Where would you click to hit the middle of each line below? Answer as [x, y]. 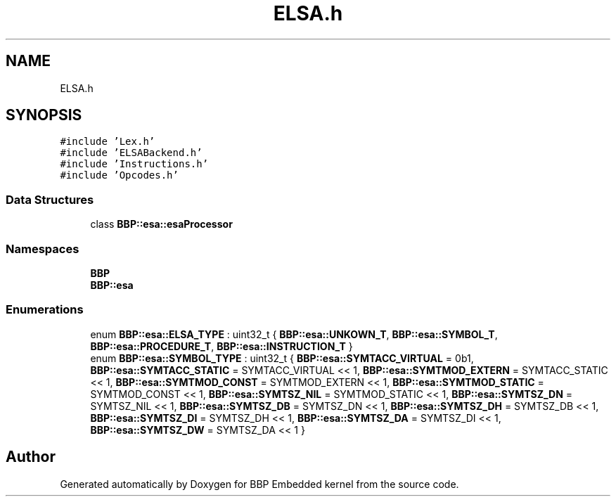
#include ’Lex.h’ [108, 142]
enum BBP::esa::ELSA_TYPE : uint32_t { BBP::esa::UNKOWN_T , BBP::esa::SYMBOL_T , [294, 334]
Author [31, 457]
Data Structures [50, 199]
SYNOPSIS [44, 115]
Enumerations [45, 310]
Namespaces [43, 249]
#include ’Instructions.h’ [134, 164]
